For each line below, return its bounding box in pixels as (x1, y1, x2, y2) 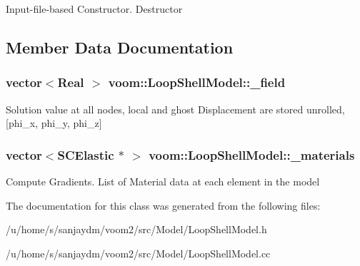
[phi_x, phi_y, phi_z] (6, 116, 102, 131)
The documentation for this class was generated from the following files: (6, 198, 321, 213)
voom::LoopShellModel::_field (108, 73, 286, 91)
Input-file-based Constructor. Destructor (6, 1, 183, 16)
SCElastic (57, 145, 114, 163)
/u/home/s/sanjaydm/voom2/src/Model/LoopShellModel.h (6, 222, 267, 237)
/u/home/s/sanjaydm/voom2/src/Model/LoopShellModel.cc (6, 245, 271, 260)
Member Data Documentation (6, 36, 234, 58)
